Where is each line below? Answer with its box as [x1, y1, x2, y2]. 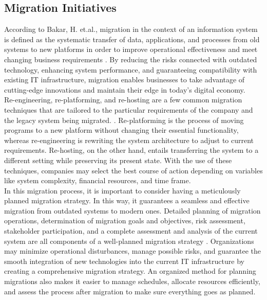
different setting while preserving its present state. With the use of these [4, 154, 232, 165]
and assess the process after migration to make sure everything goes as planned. [4, 286, 256, 296]
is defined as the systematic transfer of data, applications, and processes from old [4, 33, 260, 44]
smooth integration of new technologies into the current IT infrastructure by [4, 255, 244, 266]
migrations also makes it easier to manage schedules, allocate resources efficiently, [4, 276, 260, 287]
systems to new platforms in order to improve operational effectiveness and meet [4, 44, 258, 55]
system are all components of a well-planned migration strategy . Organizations [4, 235, 254, 246]
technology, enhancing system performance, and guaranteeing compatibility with [4, 64, 257, 75]
